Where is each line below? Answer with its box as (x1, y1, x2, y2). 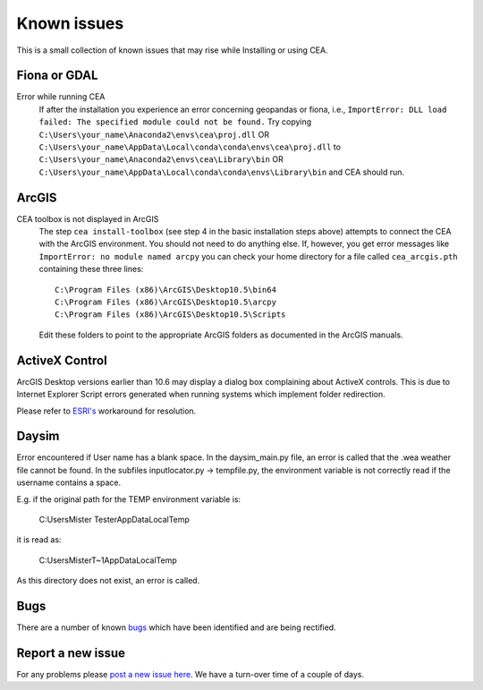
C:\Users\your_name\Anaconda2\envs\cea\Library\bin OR (38, 154, 284, 165)
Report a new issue (16, 645, 125, 660)
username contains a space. (16, 477, 121, 488)
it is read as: (16, 534, 62, 545)
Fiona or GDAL (16, 68, 98, 83)
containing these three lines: (38, 264, 144, 275)
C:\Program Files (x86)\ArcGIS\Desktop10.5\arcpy (55, 297, 277, 308)
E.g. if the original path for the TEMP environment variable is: (16, 493, 241, 505)
